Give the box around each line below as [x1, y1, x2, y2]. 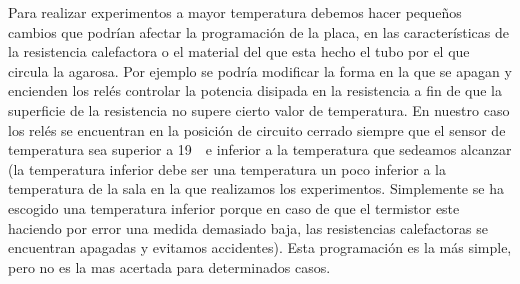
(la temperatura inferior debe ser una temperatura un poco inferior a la [8, 158, 446, 179]
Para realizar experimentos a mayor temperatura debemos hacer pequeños [8, 2, 462, 22]
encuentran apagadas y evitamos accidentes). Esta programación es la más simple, [8, 237, 512, 258]
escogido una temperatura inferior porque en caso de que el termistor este [8, 197, 460, 218]
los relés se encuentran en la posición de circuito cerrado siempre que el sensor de [8, 119, 506, 140]
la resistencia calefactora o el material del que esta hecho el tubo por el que [8, 41, 470, 62]
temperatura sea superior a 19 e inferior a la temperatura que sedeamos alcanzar [8, 139, 512, 160]
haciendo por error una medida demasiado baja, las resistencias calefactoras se [8, 217, 488, 238]
